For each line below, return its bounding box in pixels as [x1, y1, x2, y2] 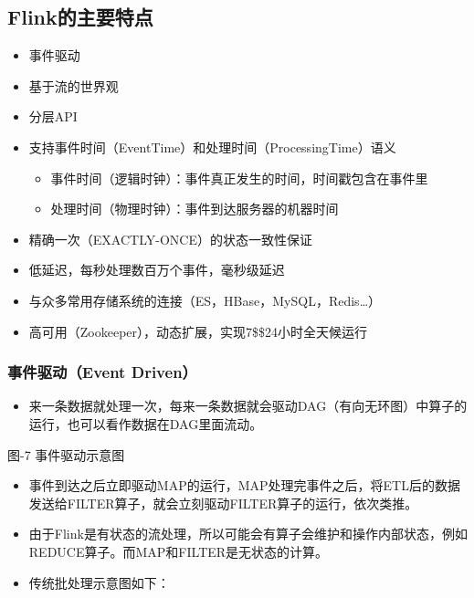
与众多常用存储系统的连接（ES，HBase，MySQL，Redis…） [28, 290, 382, 309]
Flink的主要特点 [7, 3, 153, 31]
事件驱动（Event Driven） [7, 361, 197, 383]
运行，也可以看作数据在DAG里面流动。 [28, 414, 263, 433]
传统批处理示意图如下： [28, 572, 170, 592]
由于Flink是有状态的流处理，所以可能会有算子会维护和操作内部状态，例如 [28, 524, 468, 543]
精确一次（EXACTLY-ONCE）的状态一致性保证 [28, 229, 312, 248]
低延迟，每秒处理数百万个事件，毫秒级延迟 [28, 260, 285, 279]
